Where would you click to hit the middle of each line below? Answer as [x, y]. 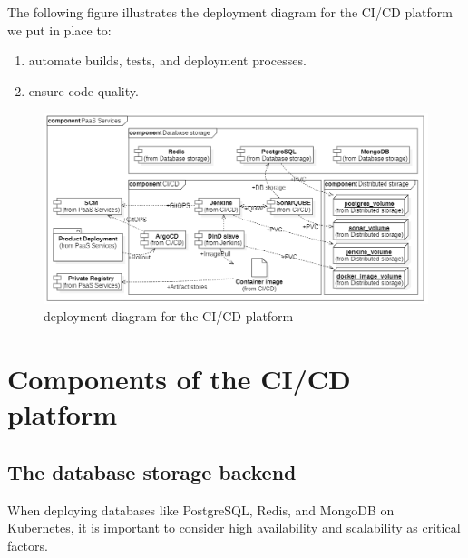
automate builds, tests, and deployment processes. [167, 60]
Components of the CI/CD [179, 379]
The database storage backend [152, 471]
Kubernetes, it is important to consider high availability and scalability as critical [234, 528]
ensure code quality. [83, 90]
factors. [28, 545]
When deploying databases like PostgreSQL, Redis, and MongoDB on [201, 509]
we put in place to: [59, 29]
